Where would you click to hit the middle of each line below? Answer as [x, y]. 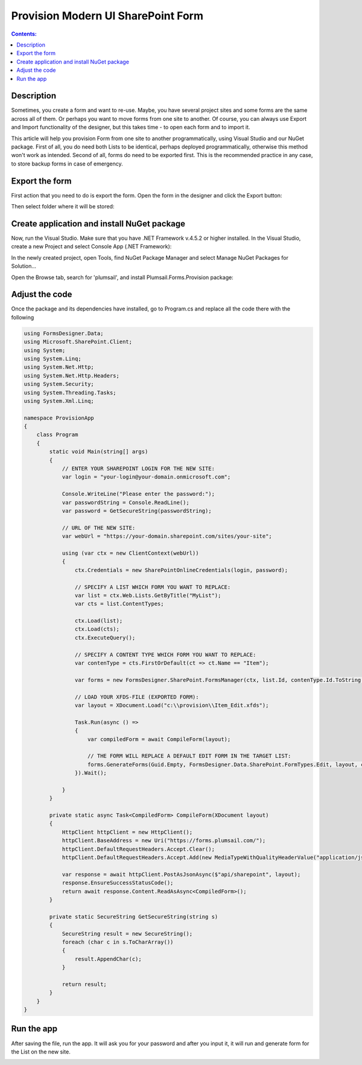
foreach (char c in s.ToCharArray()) [118, 942]
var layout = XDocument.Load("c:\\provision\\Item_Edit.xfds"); [172, 705]
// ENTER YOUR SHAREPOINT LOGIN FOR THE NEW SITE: [138, 469]
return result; [84, 984]
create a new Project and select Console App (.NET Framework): [91, 246]
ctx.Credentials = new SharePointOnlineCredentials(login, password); [181, 570]
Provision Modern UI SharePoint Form [107, 16]
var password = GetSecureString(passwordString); [137, 511]
